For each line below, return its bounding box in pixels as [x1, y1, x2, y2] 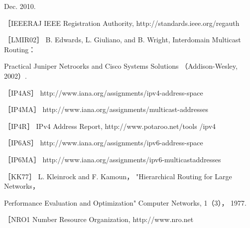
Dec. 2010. [4, 1, 36, 11]
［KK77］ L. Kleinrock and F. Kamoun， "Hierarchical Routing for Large [4, 171, 232, 181]
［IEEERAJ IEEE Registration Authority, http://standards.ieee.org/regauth [4, 17, 240, 28]
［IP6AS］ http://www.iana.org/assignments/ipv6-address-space [4, 137, 203, 148]
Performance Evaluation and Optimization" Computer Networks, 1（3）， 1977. [4, 197, 247, 208]
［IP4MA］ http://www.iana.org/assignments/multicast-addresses [4, 104, 208, 114]
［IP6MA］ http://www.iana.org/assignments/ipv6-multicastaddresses [4, 154, 221, 164]
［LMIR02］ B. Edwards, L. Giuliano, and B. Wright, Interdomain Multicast [4, 34, 241, 45]
